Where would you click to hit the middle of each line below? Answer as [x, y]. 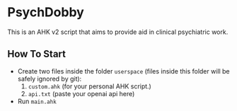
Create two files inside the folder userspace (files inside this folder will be [123, 71]
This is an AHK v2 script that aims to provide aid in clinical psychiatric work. [118, 32]
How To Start [36, 54]
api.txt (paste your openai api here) [81, 93]
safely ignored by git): [50, 78]
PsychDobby [46, 12]
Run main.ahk [37, 101]
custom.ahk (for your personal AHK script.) [90, 86]
